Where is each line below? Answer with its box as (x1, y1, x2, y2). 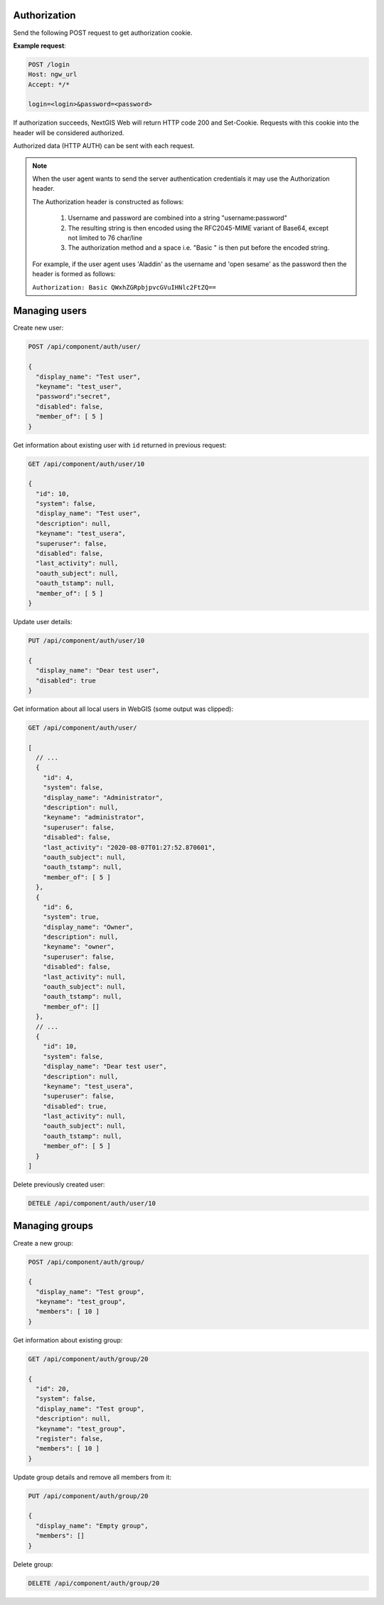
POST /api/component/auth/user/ (28, 342, 142, 351)
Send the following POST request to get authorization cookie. (13, 28, 193, 37)
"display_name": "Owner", (43, 922, 134, 931)
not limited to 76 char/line (68, 233, 143, 242)
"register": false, (36, 1434, 104, 1443)
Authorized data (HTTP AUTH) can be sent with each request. (13, 142, 195, 150)
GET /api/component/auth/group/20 (28, 1354, 149, 1363)
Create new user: (13, 324, 64, 332)
